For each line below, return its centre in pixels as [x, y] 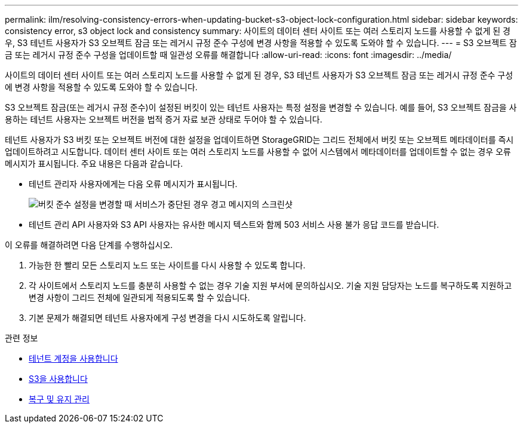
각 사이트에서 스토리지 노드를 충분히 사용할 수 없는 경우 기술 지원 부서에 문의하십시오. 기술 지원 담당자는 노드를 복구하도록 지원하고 [270, 285]
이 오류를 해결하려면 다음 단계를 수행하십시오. [89, 245]
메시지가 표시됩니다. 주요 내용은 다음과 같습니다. [94, 163]
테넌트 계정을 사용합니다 [73, 358]
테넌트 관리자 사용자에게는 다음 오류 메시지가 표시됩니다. [133, 184]
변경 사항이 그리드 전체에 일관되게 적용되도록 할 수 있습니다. [139, 297]
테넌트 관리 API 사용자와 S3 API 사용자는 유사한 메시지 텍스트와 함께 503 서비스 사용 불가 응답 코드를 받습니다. [234, 224]
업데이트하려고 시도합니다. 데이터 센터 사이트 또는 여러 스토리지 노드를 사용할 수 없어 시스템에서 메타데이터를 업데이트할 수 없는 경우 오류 [258, 152]
